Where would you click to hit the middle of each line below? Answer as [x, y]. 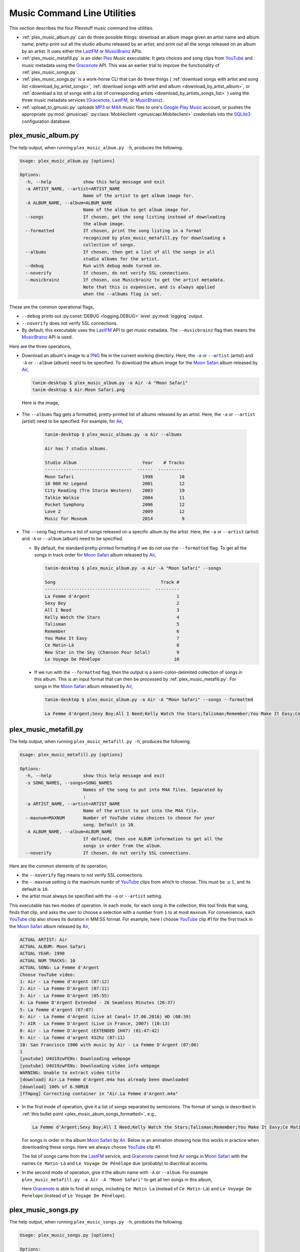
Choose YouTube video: [47, 975]
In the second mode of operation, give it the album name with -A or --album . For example [115, 1172]
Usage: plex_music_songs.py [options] [67, 1235]
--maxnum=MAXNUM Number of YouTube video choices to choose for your [120, 818]
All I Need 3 [112, 610]
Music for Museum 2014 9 [115, 519]
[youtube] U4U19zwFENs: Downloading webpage [75, 1059]
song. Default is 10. [109, 825]
